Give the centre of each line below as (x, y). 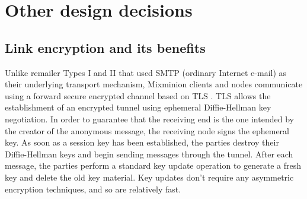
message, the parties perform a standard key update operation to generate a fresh (153, 165)
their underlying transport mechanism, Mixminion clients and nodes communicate (154, 84)
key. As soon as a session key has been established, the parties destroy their (142, 142)
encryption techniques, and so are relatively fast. (93, 189)
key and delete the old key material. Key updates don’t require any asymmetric (149, 177)
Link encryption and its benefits (105, 47)
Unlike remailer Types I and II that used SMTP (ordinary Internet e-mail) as (146, 72)
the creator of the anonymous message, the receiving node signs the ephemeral (147, 130)
